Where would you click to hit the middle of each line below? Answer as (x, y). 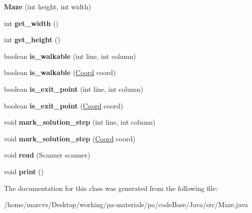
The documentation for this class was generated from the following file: (111, 188)
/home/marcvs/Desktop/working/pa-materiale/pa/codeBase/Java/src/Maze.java (126, 204)
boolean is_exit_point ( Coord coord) (64, 105)
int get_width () (31, 23)
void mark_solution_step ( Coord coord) (70, 138)
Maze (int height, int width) (48, 6)
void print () (24, 171)
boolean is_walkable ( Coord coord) (60, 72)
